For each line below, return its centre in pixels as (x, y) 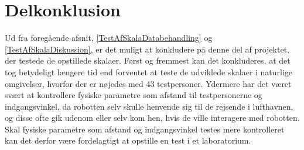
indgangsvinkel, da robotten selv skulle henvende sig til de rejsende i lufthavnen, (149, 106)
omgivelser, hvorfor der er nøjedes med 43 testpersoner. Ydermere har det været (148, 83)
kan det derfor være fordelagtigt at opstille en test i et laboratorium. (128, 140)
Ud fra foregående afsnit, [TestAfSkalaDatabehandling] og (109, 38)
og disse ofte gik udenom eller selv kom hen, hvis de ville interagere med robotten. (152, 118)
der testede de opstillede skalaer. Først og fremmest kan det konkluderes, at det (148, 60)
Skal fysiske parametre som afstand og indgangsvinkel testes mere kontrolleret (145, 129)
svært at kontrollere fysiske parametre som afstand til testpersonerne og (134, 95)
